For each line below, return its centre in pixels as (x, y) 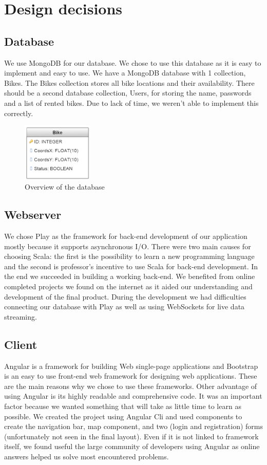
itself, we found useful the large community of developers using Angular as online (132, 446)
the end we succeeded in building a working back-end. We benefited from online (130, 276)
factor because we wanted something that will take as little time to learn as (123, 406)
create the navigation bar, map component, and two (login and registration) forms (133, 426)
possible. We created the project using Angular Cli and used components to (123, 416)
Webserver (33, 215)
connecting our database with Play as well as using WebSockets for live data (125, 306)
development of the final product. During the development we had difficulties (125, 296)
